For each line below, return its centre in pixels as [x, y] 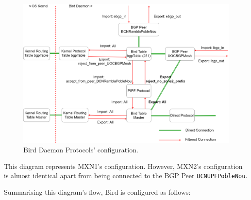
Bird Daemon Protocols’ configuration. [81, 150]
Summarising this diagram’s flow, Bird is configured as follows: [97, 192]
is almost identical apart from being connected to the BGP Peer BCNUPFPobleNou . [126, 175]
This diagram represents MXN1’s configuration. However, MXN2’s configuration [123, 166]
